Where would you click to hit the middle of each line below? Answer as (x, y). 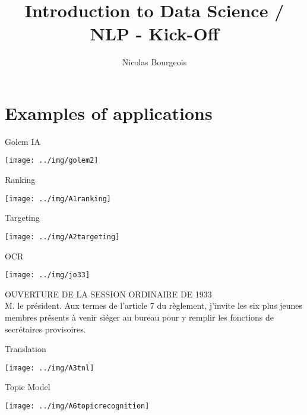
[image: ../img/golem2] (52, 161)
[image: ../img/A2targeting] (62, 237)
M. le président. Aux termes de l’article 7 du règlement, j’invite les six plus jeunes (154, 305)
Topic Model (28, 387)
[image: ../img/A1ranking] (58, 199)
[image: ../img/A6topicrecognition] (77, 406)
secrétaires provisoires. (45, 329)
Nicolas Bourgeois (154, 62)
